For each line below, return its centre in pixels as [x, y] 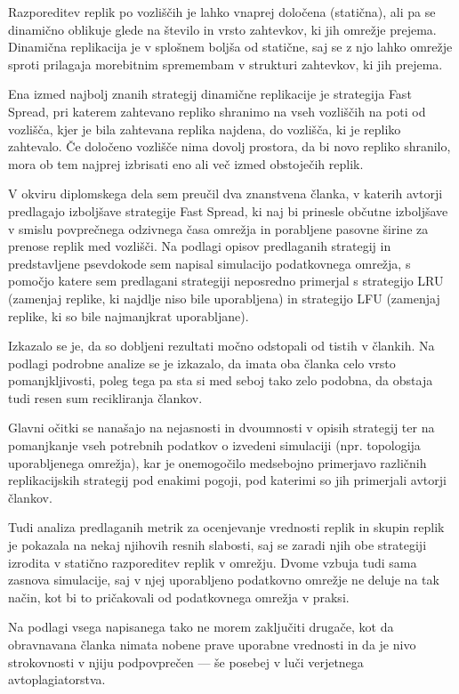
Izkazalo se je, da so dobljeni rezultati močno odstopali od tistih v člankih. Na [221, 346]
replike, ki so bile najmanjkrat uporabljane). [129, 315]
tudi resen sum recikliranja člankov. [105, 397]
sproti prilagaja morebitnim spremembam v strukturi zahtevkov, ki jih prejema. [225, 64]
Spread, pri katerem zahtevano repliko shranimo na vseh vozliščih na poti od [217, 111]
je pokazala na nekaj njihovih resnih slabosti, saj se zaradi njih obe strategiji [217, 545]
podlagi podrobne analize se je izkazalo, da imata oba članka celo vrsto [202, 363]
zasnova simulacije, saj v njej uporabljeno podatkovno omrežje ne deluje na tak [224, 580]
